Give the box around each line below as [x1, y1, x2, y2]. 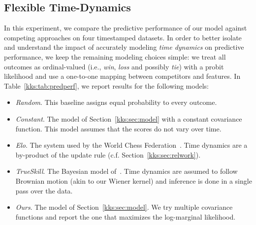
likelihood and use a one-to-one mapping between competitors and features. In [4, 71, 241, 81]
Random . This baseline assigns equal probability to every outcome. [15, 97, 217, 107]
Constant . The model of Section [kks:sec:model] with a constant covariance [15, 113, 242, 124]
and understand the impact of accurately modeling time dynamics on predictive [4, 42, 244, 52]
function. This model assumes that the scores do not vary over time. [15, 123, 222, 133]
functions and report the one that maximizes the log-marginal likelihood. [15, 211, 236, 222]
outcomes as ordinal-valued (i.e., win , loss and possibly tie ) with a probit [4, 61, 224, 71]
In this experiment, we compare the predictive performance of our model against [4, 23, 247, 33]
